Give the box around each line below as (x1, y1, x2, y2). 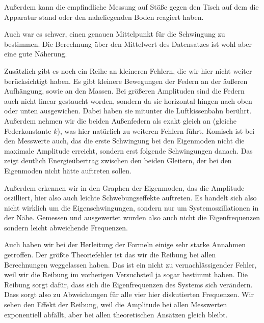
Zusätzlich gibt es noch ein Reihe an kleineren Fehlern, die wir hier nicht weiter (4, 65, 252, 76)
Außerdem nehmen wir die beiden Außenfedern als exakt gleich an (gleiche (4, 115, 236, 126)
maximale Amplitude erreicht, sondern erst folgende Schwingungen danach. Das (4, 145, 253, 156)
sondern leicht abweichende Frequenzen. (4, 222, 128, 232)
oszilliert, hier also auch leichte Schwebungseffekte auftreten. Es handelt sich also (4, 192, 257, 203)
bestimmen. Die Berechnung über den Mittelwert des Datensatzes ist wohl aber (4, 38, 252, 49)
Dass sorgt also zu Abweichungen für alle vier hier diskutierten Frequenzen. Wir (4, 289, 254, 300)
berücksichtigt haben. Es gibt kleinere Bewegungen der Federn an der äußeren (4, 75, 248, 86)
